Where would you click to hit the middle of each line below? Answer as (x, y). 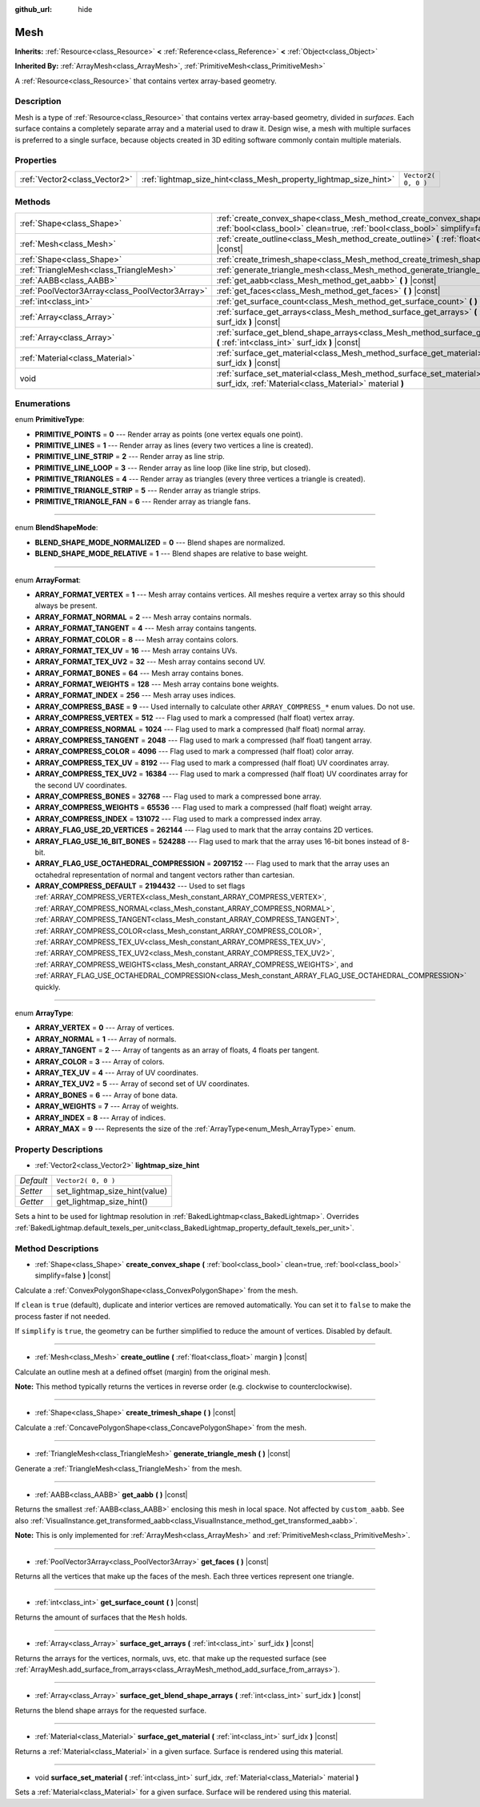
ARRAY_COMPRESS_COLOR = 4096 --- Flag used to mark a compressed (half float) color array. (194, 751)
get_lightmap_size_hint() (102, 1201)
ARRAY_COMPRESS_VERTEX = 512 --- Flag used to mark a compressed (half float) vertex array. (195, 718)
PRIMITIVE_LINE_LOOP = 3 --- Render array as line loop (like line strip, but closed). (173, 468)
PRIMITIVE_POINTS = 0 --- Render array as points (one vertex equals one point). (169, 434)
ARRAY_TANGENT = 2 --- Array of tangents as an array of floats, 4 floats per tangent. (177, 1050)
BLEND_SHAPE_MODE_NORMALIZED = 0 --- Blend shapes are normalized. (160, 542)
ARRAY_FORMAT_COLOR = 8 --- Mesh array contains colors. (137, 639)
